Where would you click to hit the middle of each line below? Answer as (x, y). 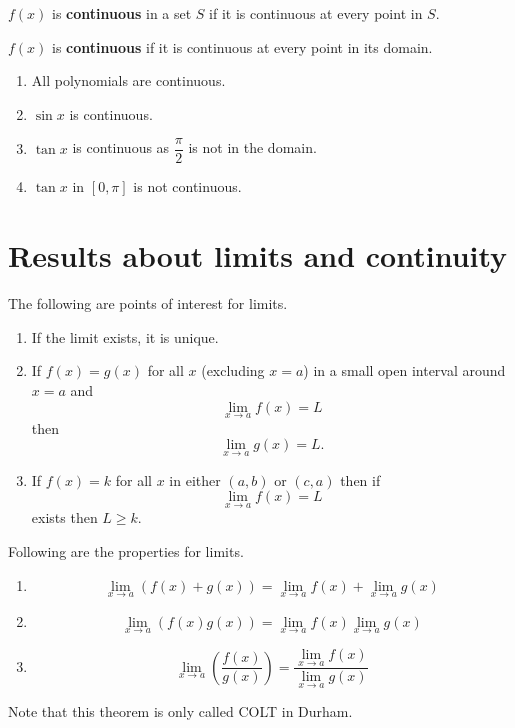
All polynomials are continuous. (128, 80)
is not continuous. (187, 186)
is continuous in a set (122, 13)
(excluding (233, 370)
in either (195, 479)
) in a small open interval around (404, 370)
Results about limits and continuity (258, 255)
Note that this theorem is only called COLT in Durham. (180, 711)
